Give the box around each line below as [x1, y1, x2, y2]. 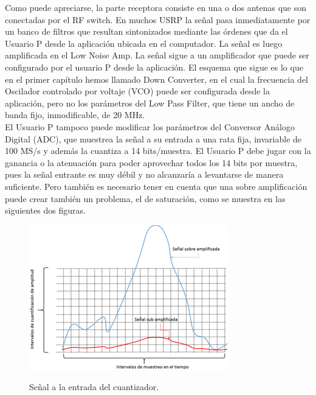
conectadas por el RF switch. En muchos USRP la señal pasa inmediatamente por [5, 13, 311, 26]
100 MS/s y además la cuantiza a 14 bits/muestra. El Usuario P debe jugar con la [5, 144, 311, 157]
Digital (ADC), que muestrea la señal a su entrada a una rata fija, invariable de [5, 132, 302, 145]
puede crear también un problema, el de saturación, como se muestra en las [5, 192, 286, 204]
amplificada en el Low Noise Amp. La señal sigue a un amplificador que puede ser [5, 49, 309, 61]
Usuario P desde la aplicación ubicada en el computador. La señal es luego [5, 37, 283, 49]
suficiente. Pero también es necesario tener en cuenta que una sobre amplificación [5, 180, 307, 192]
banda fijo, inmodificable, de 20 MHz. [5, 108, 145, 121]
